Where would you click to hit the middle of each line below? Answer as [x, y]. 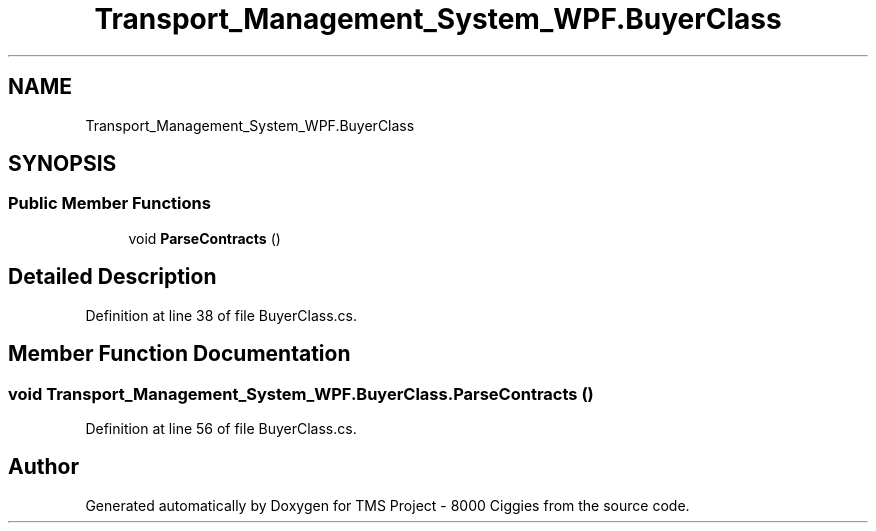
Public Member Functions [109, 203]
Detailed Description [112, 277]
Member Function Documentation [179, 354]
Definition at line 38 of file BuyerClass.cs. [221, 315]
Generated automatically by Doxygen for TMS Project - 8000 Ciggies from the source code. [387, 505]
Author [43, 467]
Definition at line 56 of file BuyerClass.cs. [221, 428]
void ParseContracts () [204, 238]
